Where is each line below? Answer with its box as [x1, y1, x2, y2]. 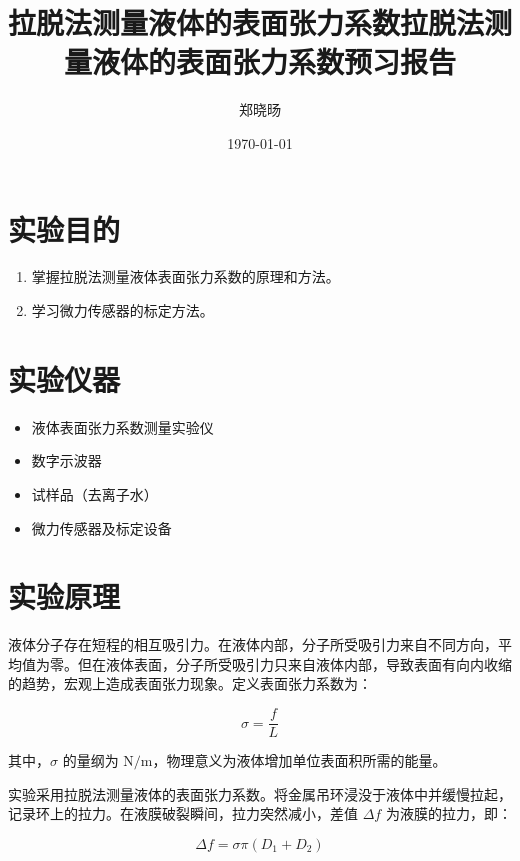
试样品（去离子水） [31, 483, 158, 504]
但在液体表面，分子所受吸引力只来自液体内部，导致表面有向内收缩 [77, 653, 512, 674]
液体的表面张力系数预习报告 [91, 41, 456, 82]
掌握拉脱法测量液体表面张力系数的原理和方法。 [31, 266, 340, 287]
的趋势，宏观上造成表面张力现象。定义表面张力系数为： [8, 673, 372, 694]
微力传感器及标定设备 [31, 517, 172, 538]
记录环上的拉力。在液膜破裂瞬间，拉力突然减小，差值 [8, 803, 358, 824]
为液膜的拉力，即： [385, 803, 512, 824]
